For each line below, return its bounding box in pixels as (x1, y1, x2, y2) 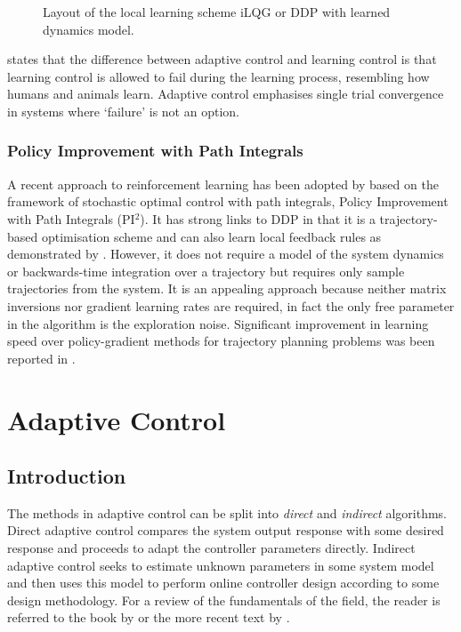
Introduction (7, 462, 126, 490)
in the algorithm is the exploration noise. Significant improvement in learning (7, 314, 429, 332)
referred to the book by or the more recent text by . (7, 608, 290, 627)
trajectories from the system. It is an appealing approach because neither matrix (7, 279, 447, 298)
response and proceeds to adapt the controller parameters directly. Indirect (7, 539, 416, 557)
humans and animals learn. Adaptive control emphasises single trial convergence (7, 84, 444, 103)
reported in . (7, 348, 76, 367)
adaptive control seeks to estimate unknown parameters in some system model (7, 556, 434, 574)
